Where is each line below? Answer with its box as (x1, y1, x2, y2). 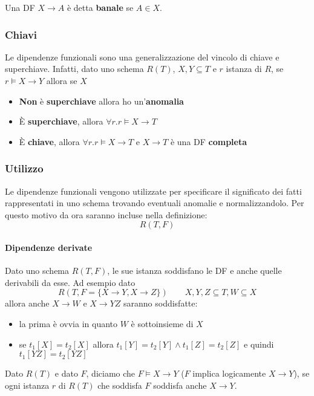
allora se (46, 74, 77, 86)
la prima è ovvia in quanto (19, 317, 118, 329)
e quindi (244, 337, 274, 350)
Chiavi (5, 27, 38, 42)
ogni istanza (5, 378, 50, 391)
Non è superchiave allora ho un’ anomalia (19, 94, 184, 107)
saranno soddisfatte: (123, 297, 198, 310)
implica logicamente (192, 367, 266, 380)
